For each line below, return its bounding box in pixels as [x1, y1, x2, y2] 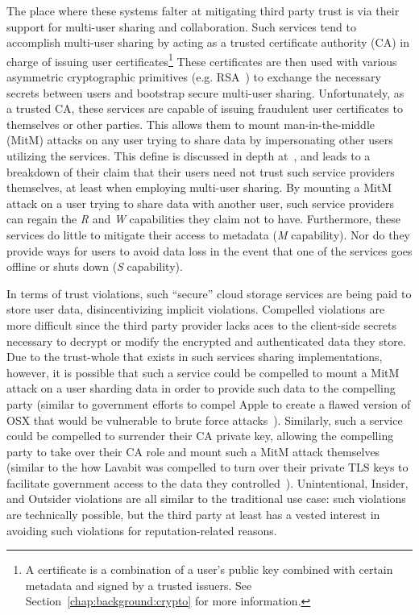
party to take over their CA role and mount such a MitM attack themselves [6, 443, 380, 459]
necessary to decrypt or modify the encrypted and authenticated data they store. [6, 332, 406, 349]
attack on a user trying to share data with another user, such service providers [6, 194, 395, 211]
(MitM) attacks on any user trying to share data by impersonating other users [6, 131, 393, 148]
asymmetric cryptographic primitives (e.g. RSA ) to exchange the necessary [6, 69, 381, 85]
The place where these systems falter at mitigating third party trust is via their [6, 2, 400, 19]
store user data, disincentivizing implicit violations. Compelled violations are [6, 301, 385, 318]
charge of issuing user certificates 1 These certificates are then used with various [6, 50, 397, 69]
